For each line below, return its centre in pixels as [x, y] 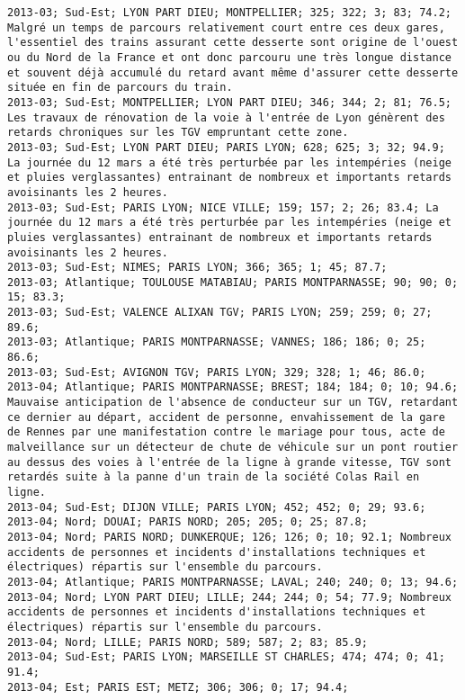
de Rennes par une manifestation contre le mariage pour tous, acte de [226, 432]
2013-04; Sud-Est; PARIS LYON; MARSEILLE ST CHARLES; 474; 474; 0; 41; [226, 657]
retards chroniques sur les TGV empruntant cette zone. [178, 133]
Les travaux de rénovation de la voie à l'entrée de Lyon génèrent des [226, 117]
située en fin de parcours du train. [120, 88]
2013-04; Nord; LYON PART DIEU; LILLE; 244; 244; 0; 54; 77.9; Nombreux [229, 597]
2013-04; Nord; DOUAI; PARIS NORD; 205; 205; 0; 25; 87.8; [188, 522]
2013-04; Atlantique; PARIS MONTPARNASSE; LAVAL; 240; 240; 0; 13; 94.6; [233, 582]
